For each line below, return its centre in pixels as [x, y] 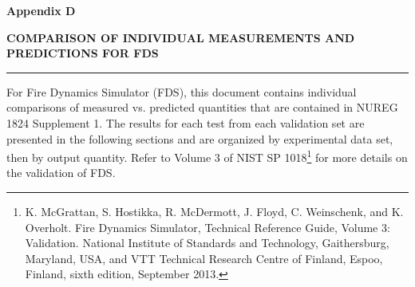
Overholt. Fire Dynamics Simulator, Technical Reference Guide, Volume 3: [207, 227]
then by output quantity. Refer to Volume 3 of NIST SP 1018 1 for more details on [207, 156]
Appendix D [41, 10]
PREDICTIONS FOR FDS [83, 53]
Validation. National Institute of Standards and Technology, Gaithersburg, [207, 243]
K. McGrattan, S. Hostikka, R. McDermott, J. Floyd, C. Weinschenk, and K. [214, 211]
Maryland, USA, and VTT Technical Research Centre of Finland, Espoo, [204, 258]
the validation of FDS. [61, 173]
